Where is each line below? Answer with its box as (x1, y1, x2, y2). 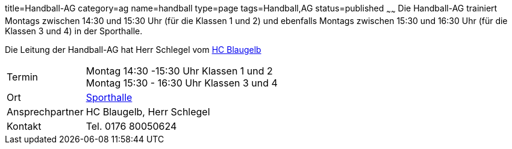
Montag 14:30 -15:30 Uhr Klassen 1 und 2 (86, 64, 273, 77)
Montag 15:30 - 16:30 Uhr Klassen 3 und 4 (86, 76, 278, 89)
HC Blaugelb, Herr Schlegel (86, 105, 210, 118)
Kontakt (7, 120, 42, 132)
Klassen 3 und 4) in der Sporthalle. (5, 25, 143, 36)
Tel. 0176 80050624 (86, 120, 177, 132)
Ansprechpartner (7, 105, 84, 118)
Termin (7, 70, 39, 83)
